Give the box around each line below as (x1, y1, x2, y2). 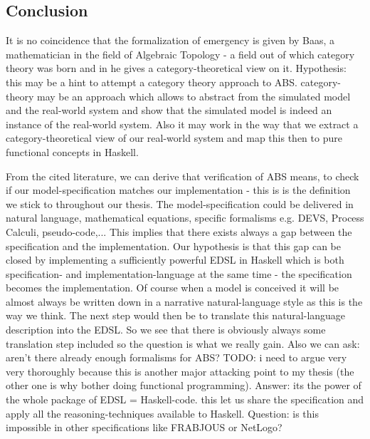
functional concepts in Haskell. (6, 144, 139, 159)
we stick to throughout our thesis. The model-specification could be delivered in (6, 196, 354, 211)
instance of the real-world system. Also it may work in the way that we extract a (6, 116, 359, 131)
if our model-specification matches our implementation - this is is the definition (6, 182, 351, 197)
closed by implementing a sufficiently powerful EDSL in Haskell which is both (6, 252, 344, 267)
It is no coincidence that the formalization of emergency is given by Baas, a (6, 33, 335, 48)
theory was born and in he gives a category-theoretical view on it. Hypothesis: (6, 61, 347, 76)
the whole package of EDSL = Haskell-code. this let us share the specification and (6, 392, 364, 407)
